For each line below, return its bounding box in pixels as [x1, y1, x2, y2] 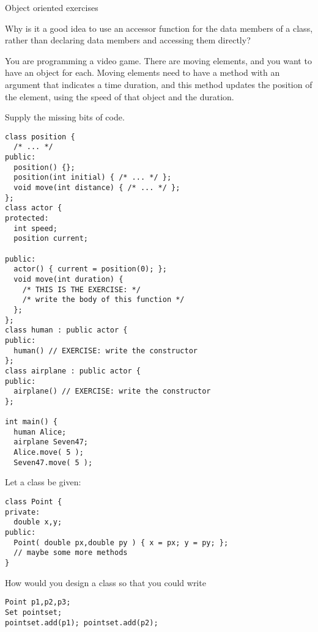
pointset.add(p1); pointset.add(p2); [5, 618, 158, 627]
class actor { [5, 204, 62, 213]
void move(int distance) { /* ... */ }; [13, 183, 180, 193]
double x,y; [13, 518, 62, 527]
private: [5, 507, 40, 516]
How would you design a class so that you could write [5, 576, 206, 589]
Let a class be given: [5, 476, 81, 488]
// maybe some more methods [13, 548, 128, 557]
